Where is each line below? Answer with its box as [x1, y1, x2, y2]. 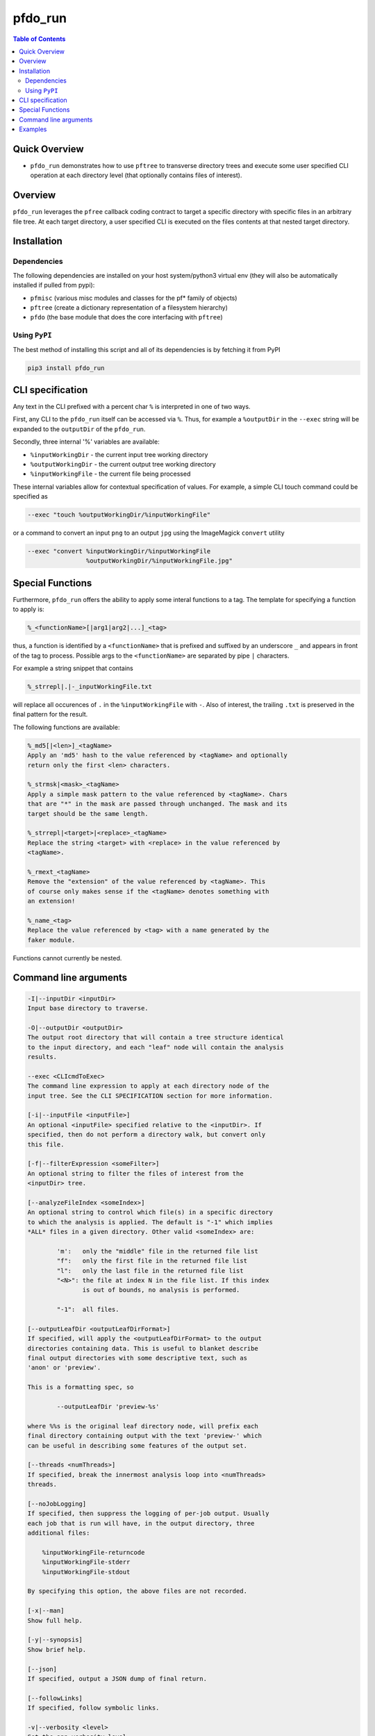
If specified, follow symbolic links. [27, 1704, 160, 1712]
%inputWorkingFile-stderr [42, 1558, 131, 1566]
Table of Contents [12, 35, 66, 43]
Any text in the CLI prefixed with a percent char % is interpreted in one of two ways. [12, 403, 251, 410]
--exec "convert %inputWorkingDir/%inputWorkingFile [27, 547, 211, 556]
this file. [27, 1140, 65, 1149]
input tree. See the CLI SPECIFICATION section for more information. [27, 1092, 274, 1100]
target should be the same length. [27, 810, 149, 817]
